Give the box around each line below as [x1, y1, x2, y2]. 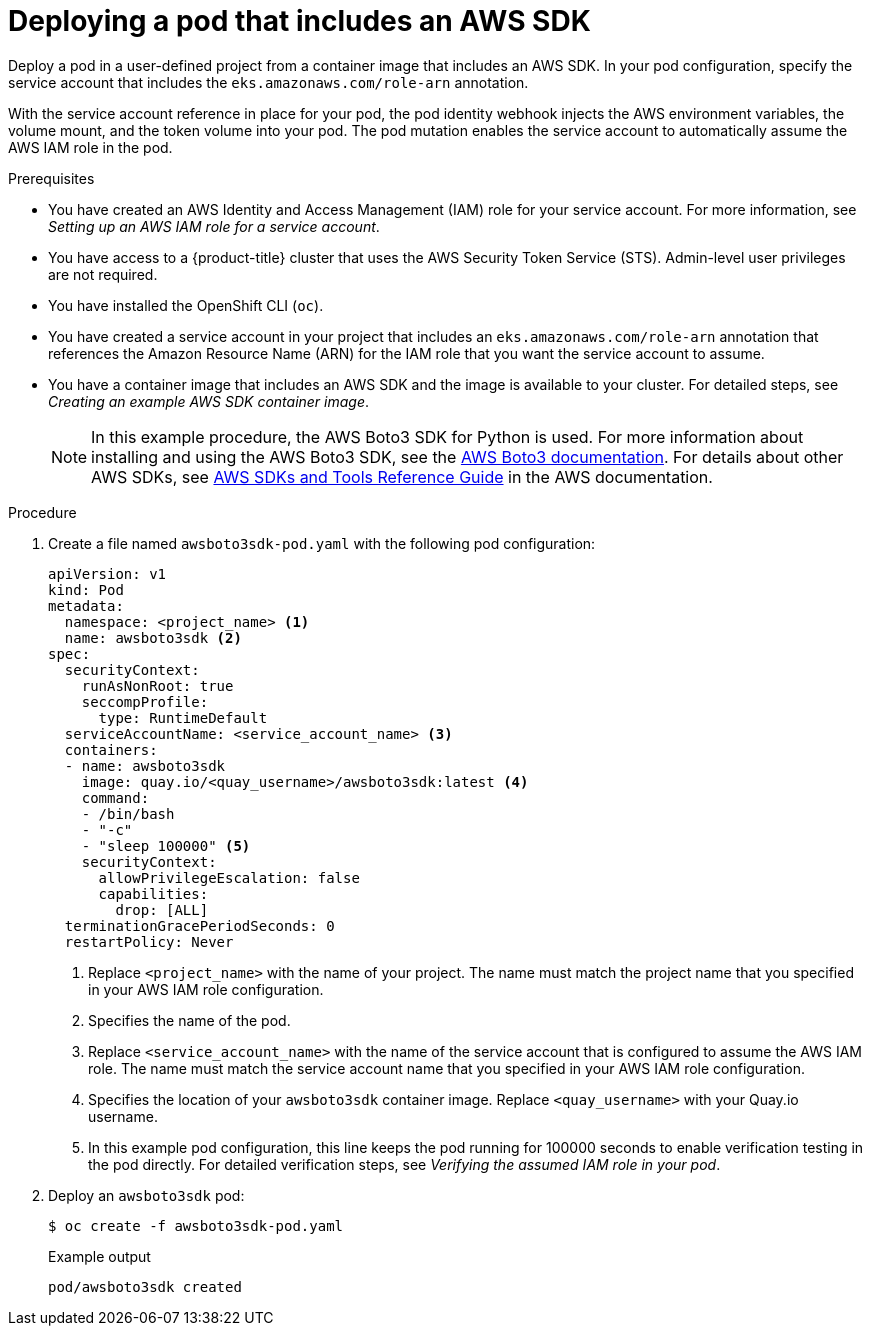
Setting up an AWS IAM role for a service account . [48, 217, 380, 235]
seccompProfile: [81, 693, 209, 710]
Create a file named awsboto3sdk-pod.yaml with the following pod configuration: [48, 534, 596, 552]
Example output [48, 1247, 151, 1265]
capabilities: [98, 885, 209, 902]
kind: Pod [48, 581, 124, 598]
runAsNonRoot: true [81, 677, 234, 694]
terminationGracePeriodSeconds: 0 [64, 917, 335, 934]
